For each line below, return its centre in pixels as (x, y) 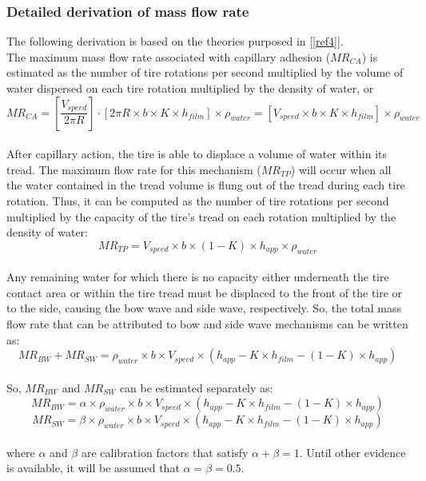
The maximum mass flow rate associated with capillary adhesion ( (169, 56)
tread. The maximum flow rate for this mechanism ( (134, 169)
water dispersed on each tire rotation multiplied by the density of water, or (190, 88)
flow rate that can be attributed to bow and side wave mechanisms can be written (207, 323)
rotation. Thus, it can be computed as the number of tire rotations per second (198, 200)
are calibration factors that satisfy (165, 452)
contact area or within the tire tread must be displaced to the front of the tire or (205, 292)
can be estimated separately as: (196, 387)
